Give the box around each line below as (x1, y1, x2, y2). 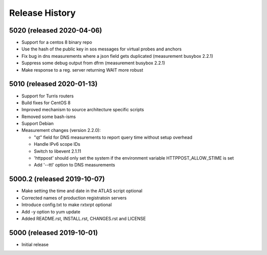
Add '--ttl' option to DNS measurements (34, 162, 116, 168)
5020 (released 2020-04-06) (9, 26, 102, 35)
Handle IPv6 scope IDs (34, 141, 81, 147)
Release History (9, 7, 76, 18)
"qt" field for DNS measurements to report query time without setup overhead (34, 134, 193, 140)
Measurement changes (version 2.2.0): (21, 127, 101, 133)
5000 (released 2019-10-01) (9, 228, 98, 237)
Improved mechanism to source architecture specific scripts (21, 107, 144, 113)
